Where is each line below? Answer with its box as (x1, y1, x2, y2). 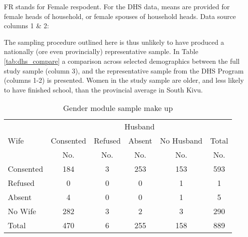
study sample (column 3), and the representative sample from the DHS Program (4, 65, 244, 75)
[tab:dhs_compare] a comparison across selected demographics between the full (4, 55, 240, 66)
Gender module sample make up (63, 102, 173, 114)
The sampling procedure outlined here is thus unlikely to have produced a (4, 36, 224, 47)
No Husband (160, 135, 203, 146)
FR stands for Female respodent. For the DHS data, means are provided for (4, 1, 230, 11)
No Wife (8, 205, 36, 217)
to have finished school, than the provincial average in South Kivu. (4, 84, 203, 94)
